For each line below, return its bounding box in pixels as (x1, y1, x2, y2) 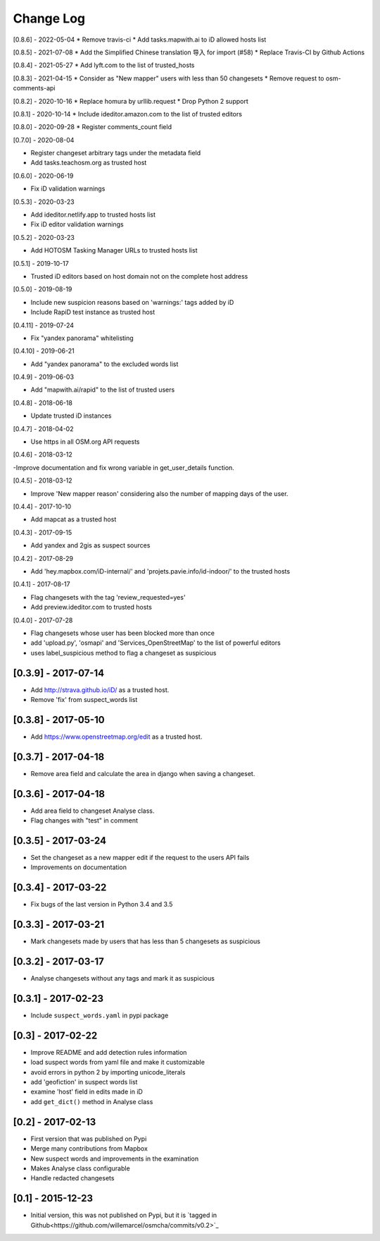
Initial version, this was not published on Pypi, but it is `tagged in (30, 1211, 217, 1220)
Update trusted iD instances (30, 411, 112, 420)
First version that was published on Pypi (30, 1134, 147, 1143)
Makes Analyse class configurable (30, 1164, 130, 1173)
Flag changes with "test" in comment (30, 816, 139, 825)
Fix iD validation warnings (30, 184, 106, 193)
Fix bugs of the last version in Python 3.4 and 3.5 (30, 900, 173, 909)
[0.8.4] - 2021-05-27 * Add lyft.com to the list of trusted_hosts (13, 61, 195, 70)
